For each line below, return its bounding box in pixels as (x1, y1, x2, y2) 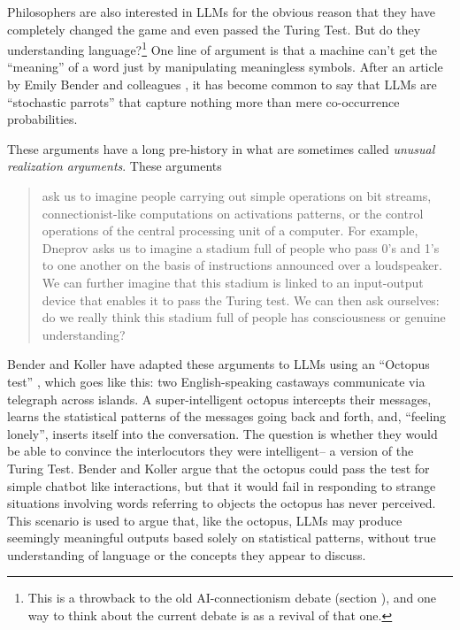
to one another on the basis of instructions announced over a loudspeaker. (42, 256, 442, 274)
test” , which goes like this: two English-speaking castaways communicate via (7, 372, 425, 390)
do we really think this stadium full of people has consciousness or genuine (42, 308, 446, 327)
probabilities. (7, 110, 78, 128)
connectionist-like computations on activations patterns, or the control (42, 204, 424, 222)
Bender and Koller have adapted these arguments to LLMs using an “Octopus (7, 355, 430, 373)
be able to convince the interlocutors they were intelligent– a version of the (7, 442, 414, 460)
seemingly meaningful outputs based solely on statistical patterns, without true (7, 528, 436, 547)
